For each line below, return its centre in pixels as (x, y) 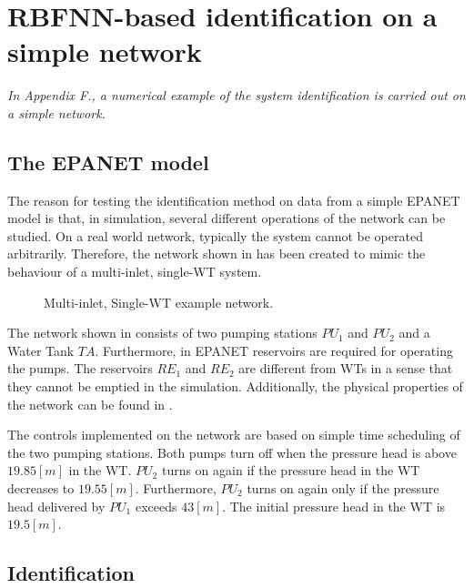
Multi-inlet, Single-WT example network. (159, 302)
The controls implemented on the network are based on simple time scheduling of (234, 435)
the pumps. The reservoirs (80, 368)
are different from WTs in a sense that (346, 368)
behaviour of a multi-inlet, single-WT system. (135, 272)
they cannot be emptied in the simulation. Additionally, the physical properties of (235, 386)
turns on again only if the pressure (343, 488)
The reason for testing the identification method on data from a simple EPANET (234, 200)
